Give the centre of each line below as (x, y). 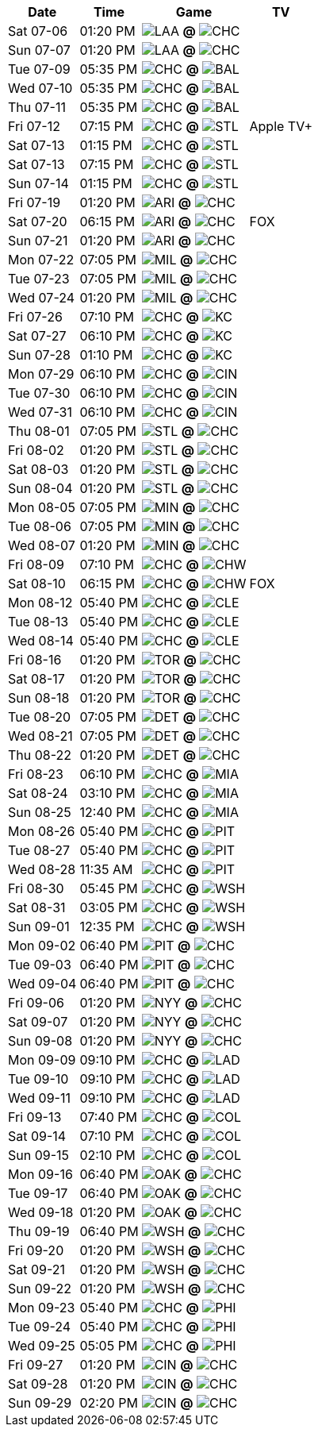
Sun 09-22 (40, 1289)
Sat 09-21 (37, 1269)
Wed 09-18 (41, 1212)
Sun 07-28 (39, 355)
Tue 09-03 (40, 965)
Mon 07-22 (41, 260)
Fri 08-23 (36, 774)
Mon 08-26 (42, 831)
